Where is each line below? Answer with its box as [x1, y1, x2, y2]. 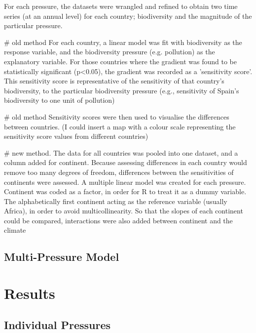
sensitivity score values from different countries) [4, 131, 148, 141]
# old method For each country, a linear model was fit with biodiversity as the [4, 37, 242, 47]
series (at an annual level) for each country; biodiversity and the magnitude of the [4, 10, 252, 21]
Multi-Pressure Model [4, 249, 119, 264]
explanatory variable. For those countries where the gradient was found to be [4, 56, 237, 66]
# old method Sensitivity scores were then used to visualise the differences [4, 111, 229, 122]
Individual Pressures [4, 317, 111, 332]
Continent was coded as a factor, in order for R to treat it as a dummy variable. [4, 186, 247, 197]
